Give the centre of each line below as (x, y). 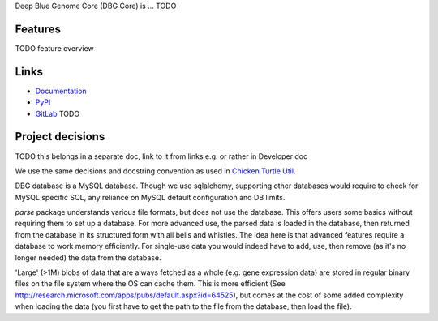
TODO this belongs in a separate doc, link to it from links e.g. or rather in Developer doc (161, 156)
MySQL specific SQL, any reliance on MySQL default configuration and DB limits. (150, 197)
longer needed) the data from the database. (88, 257)
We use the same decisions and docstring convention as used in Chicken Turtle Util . (155, 171)
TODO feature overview (54, 48)
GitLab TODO (58, 113)
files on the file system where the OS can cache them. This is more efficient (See (150, 284)
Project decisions (60, 137)
